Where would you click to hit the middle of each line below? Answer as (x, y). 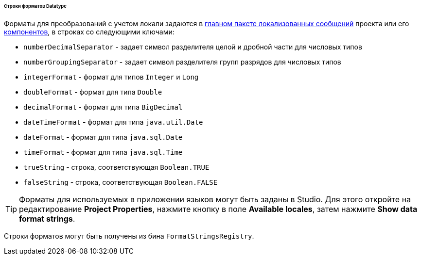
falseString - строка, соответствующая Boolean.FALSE (121, 182)
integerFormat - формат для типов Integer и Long (111, 77)
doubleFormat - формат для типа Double (93, 92)
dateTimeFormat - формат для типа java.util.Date (113, 122)
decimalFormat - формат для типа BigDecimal (103, 107)
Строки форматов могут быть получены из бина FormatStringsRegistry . (129, 236)
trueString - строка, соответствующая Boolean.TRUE (116, 167)
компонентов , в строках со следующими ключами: (89, 32)
